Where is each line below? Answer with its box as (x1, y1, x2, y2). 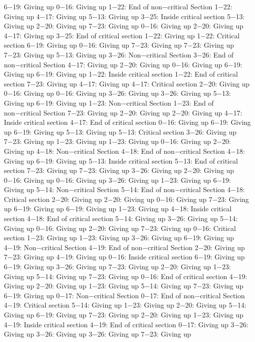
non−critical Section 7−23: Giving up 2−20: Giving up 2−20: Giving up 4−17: (4, 107, 242, 117)
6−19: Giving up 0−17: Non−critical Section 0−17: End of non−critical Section (4, 290, 245, 300)
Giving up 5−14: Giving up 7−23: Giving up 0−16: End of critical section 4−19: (4, 271, 247, 281)
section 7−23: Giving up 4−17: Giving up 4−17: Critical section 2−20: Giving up (4, 78, 250, 88)
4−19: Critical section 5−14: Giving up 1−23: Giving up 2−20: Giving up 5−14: (4, 300, 247, 310)
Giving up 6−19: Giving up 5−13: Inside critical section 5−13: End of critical (4, 155, 238, 166)
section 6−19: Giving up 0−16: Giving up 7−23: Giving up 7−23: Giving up (4, 40, 234, 50)
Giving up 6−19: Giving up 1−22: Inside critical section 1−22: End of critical (4, 69, 238, 79)
